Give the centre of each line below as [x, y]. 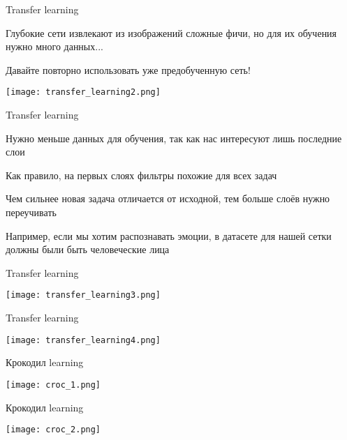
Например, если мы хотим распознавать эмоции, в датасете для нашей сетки [169, 235]
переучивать [31, 212]
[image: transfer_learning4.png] [83, 340]
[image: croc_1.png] [53, 385]
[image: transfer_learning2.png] [83, 92]
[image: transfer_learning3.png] [83, 295]
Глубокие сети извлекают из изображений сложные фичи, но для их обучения [171, 32]
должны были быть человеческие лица [88, 249]
